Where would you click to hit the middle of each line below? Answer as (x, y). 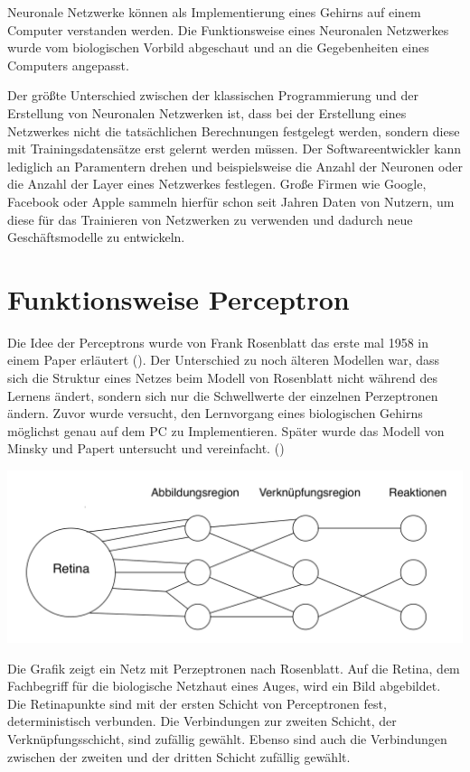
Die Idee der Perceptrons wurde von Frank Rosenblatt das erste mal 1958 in (218, 342)
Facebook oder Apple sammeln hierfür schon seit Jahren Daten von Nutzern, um (231, 201)
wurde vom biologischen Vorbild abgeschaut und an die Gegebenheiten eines (218, 47)
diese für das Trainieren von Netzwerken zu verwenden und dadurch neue (210, 219)
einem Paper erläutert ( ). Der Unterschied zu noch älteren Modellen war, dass (224, 360)
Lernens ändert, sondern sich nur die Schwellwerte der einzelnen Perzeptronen (223, 395)
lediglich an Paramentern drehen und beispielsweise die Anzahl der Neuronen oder (235, 166)
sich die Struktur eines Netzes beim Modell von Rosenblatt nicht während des (222, 378)
